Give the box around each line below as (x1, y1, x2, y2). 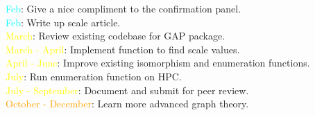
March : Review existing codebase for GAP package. (6, 28, 225, 43)
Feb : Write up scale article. (6, 15, 121, 29)
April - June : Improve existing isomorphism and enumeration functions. (6, 55, 310, 70)
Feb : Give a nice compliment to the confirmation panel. (6, 1, 241, 15)
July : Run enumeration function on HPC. (6, 69, 182, 83)
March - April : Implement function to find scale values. (6, 42, 240, 56)
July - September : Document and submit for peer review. (6, 82, 249, 97)
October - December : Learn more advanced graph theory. (6, 96, 249, 111)
